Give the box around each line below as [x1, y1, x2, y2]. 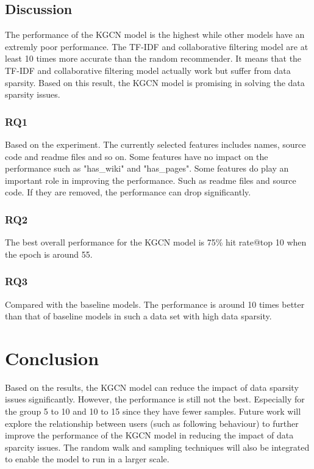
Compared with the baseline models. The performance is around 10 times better [5, 297, 305, 310]
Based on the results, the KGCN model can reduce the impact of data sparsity [5, 380, 299, 393]
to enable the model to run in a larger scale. [5, 453, 169, 465]
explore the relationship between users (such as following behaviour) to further [5, 416, 299, 429]
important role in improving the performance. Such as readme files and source [5, 173, 296, 186]
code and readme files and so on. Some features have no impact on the [5, 150, 268, 162]
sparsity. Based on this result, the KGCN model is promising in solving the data [5, 76, 305, 89]
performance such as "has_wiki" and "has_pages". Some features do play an [5, 162, 289, 175]
